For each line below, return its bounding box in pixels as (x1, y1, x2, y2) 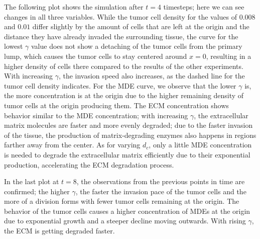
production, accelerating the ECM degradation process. (4, 159, 174, 170)
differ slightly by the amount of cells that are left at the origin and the (32, 21, 249, 32)
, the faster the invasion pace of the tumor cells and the (75, 186, 246, 196)
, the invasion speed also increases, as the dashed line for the (58, 70, 245, 81)
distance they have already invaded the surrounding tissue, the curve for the (4, 31, 238, 41)
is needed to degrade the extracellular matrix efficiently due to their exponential (4, 149, 250, 160)
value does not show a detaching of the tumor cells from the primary (31, 41, 242, 51)
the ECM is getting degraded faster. (4, 225, 115, 236)
